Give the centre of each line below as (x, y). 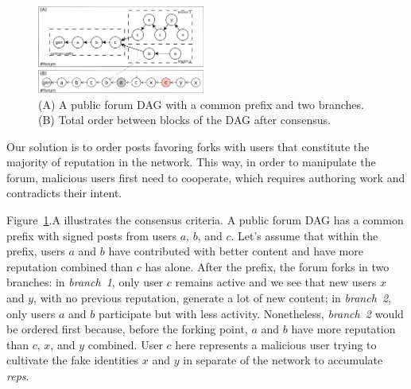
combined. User (125, 344)
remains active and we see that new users (276, 282)
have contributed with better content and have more (236, 251)
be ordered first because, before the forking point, (127, 329)
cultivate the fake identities (73, 360)
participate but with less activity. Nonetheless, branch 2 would (251, 313)
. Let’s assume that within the (304, 235)
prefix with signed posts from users (92, 235)
